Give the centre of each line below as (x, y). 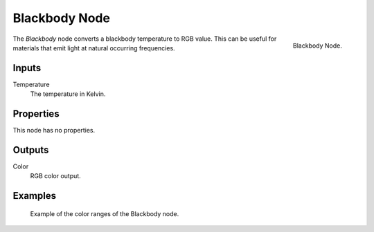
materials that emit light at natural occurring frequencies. (94, 48)
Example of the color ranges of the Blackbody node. (105, 213)
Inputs (27, 68)
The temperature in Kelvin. (68, 94)
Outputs (31, 149)
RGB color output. (55, 176)
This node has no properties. (54, 130)
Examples (35, 196)
